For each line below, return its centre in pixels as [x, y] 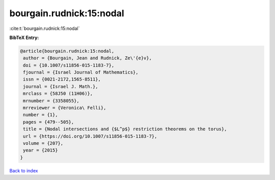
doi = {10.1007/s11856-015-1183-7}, [69, 65]
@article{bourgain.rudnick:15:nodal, [67, 51]
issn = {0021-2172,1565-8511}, [62, 79]
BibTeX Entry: [24, 38]
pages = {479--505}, [49, 122]
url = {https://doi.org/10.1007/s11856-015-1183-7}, [90, 136]
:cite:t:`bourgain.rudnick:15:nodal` [45, 28]
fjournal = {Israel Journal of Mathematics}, [81, 73]
